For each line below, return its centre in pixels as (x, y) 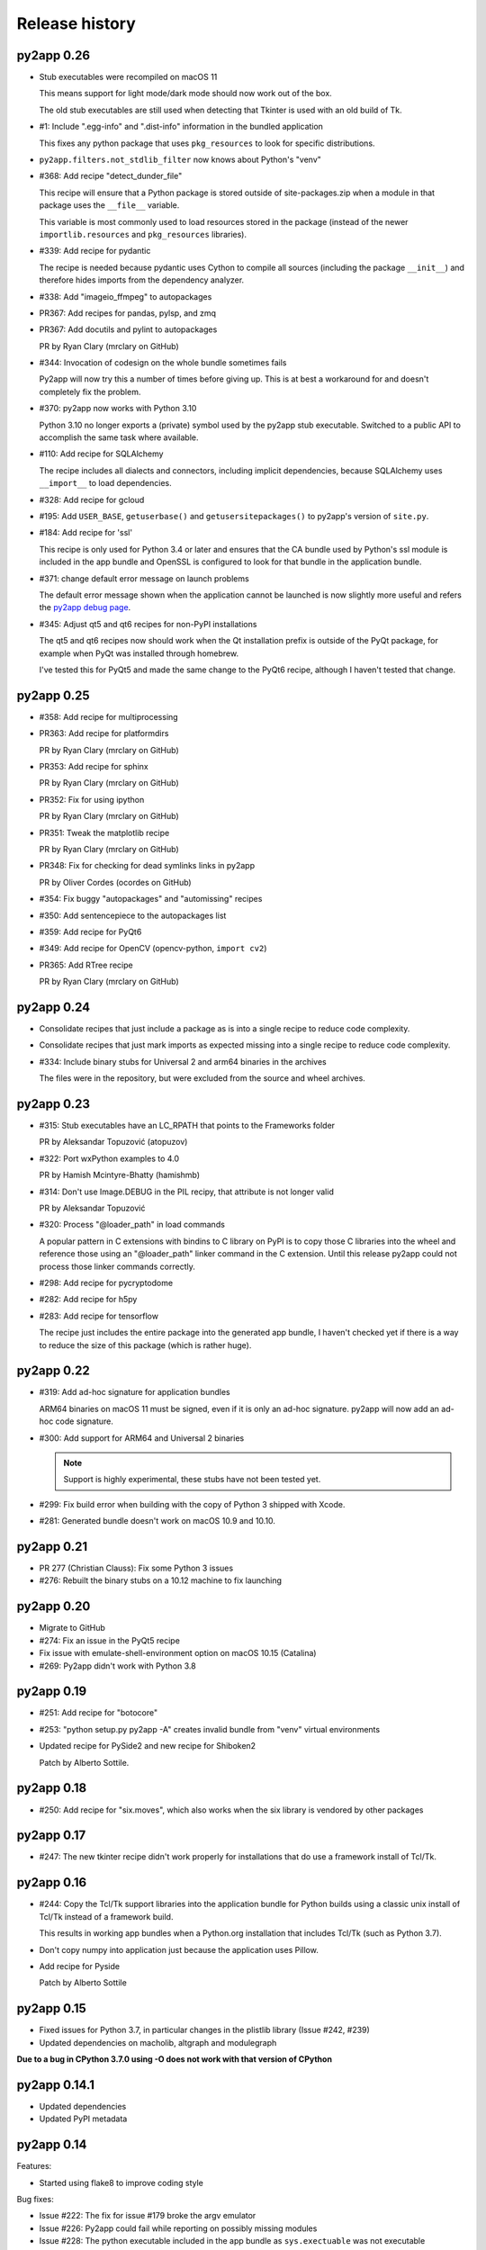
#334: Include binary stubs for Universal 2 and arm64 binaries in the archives (183, 1061)
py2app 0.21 (52, 1547)
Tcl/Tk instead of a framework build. (106, 1916)
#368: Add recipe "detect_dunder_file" (111, 176)
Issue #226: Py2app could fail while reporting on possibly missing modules (178, 2228)
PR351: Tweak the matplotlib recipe (104, 832)
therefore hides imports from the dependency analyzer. (142, 280)
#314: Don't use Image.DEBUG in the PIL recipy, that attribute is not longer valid (187, 1192)
